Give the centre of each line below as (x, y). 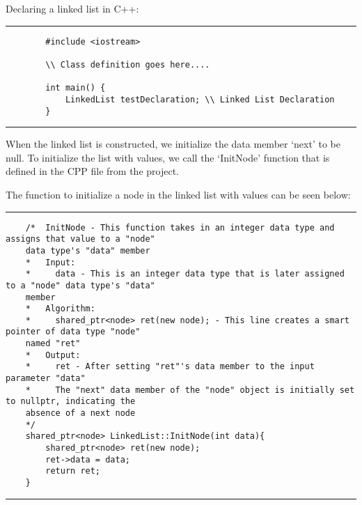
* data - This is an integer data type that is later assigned (185, 274)
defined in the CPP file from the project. (92, 171)
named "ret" (53, 344)
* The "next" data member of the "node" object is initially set (190, 390)
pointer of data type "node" (73, 332)
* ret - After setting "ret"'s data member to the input (170, 367)
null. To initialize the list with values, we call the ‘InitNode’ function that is (168, 157)
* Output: (53, 355)
